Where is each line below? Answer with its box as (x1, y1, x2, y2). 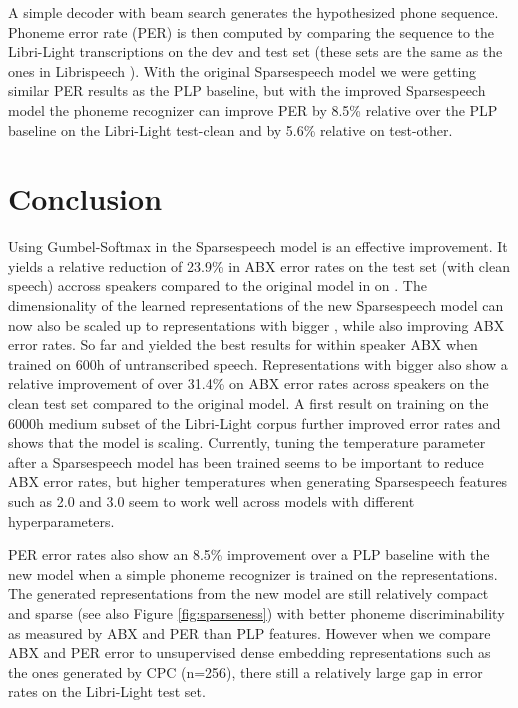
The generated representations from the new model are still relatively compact (8, 583, 489, 604)
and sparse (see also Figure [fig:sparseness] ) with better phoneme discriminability (8, 602, 505, 623)
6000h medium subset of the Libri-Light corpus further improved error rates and (8, 412, 501, 433)
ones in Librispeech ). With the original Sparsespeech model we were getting (8, 60, 477, 81)
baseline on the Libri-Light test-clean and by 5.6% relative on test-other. (8, 119, 453, 140)
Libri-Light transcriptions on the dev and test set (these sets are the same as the (8, 41, 503, 62)
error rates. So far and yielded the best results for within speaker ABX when (8, 334, 478, 355)
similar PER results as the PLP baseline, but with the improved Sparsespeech (8, 80, 486, 101)
